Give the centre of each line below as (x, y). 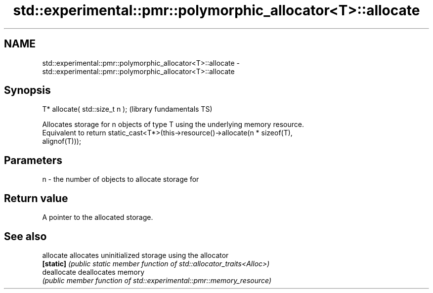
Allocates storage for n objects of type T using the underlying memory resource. (173, 125)
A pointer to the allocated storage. (98, 217)
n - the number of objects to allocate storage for (121, 179)
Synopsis (27, 90)
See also (25, 236)
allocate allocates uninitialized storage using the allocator (135, 255)
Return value (36, 198)
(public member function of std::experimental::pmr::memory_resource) (157, 280)
